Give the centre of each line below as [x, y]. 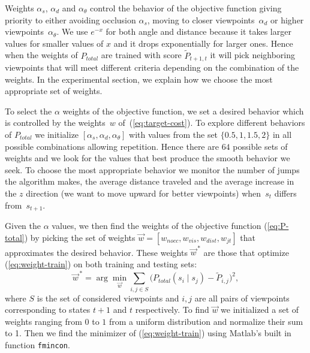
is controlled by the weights [55, 123]
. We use [72, 31]
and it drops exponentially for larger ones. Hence [203, 43]
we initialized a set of [260, 310]
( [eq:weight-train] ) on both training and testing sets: [101, 263]
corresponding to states [48, 310]
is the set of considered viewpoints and [108, 298]
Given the [23, 226]
